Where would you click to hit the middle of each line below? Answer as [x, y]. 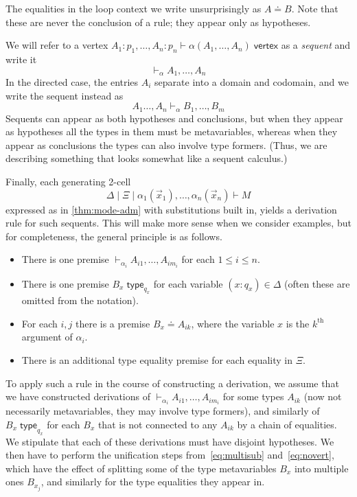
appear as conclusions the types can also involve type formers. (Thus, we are [166, 145]
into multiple [321, 468]
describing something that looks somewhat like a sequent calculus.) [147, 158]
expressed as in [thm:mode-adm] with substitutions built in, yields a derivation [171, 209]
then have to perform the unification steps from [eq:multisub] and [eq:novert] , [170, 455]
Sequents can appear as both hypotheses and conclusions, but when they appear [174, 118]
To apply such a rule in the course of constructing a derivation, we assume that [172, 383]
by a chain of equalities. [287, 424]
